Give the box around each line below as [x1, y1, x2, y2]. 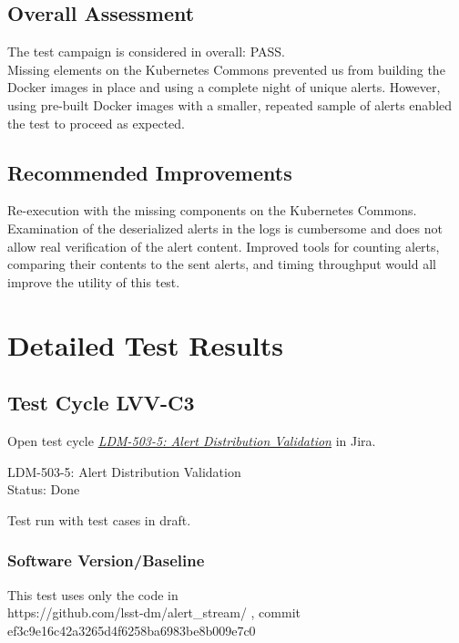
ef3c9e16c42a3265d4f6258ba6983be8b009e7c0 [7, 620, 256, 639]
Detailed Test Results [7, 326, 283, 363]
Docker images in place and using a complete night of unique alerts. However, [7, 78, 441, 97]
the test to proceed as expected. [7, 113, 185, 132]
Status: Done [7, 480, 80, 499]
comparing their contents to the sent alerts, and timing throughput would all [7, 254, 436, 274]
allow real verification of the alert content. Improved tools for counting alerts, [7, 236, 440, 255]
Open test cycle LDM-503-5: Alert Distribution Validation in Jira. [7, 430, 376, 450]
